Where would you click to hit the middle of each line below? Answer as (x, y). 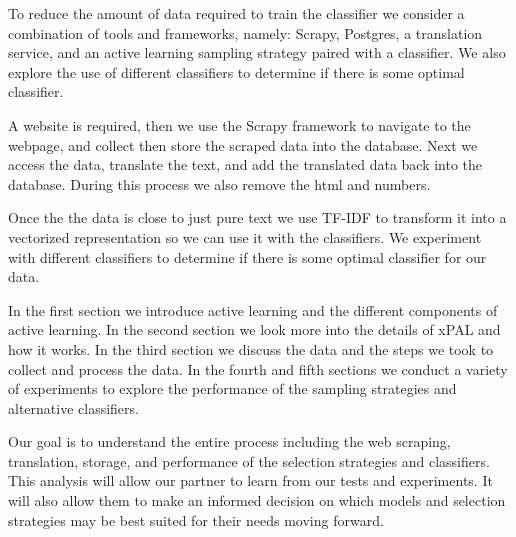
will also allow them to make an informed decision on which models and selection (257, 500)
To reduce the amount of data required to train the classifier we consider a (236, 13)
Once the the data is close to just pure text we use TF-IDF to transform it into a (257, 217)
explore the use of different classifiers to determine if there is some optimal (236, 71)
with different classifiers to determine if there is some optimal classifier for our (247, 256)
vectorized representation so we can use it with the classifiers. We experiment (245, 236)
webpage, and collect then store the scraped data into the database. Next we (243, 144)
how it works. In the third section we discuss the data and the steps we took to (251, 348)
